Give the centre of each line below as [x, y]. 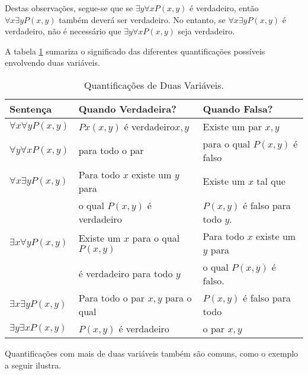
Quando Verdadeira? [127, 108]
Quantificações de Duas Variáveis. [154, 85]
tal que [271, 181]
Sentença [31, 108]
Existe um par [232, 126]
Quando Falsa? [238, 108]
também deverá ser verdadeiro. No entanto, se [142, 19]
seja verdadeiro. [206, 31]
